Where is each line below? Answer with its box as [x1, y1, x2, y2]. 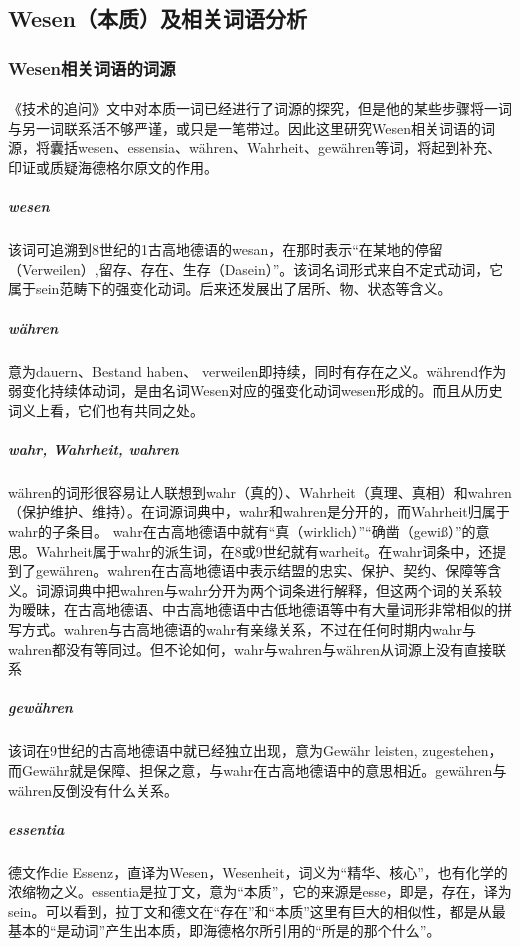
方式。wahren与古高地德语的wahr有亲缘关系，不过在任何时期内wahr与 [21, 619, 476, 639]
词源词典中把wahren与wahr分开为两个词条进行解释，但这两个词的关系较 [35, 579, 502, 600]
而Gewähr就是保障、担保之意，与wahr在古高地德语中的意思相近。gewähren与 [8, 759, 507, 780]
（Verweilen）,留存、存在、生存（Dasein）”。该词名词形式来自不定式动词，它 [8, 258, 504, 279]
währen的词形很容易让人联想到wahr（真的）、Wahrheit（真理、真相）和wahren [8, 481, 512, 502]
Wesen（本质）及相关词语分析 [8, 3, 308, 34]
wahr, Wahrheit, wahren [8, 438, 179, 459]
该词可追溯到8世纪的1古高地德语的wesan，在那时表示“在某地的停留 [8, 239, 443, 260]
